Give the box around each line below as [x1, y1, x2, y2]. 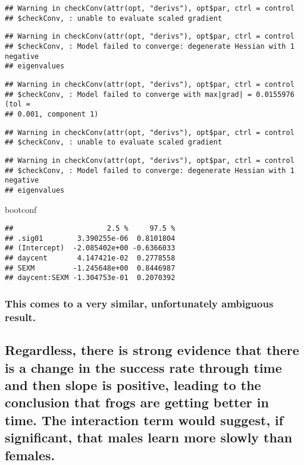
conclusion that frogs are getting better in [5, 393, 269, 411]
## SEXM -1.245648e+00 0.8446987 [5, 263, 175, 272]
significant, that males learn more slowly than [5, 428, 293, 447]
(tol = [5, 100, 30, 109]
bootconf [5, 203, 37, 215]
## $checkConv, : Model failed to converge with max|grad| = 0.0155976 [5, 90, 294, 99]
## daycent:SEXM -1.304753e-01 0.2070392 [5, 274, 175, 282]
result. [5, 309, 36, 324]
